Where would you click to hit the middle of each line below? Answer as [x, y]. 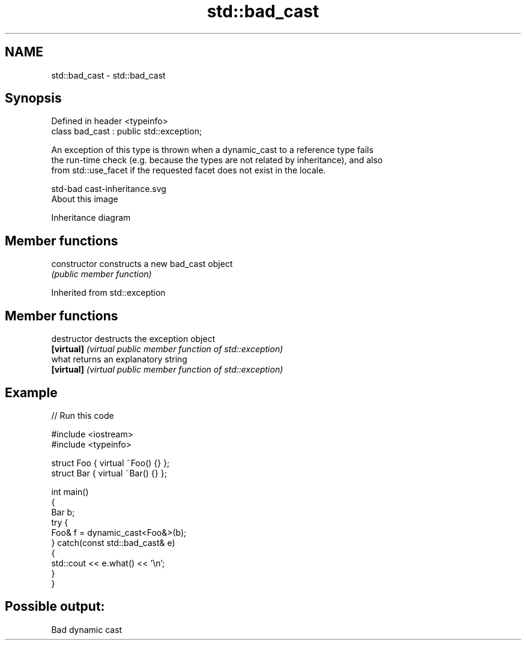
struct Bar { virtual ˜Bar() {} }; [109, 473]
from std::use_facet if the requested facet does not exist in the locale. [189, 170]
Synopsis [33, 98]
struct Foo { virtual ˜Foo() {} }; [110, 463]
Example [31, 392]
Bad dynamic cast [87, 629]
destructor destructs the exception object [133, 339]
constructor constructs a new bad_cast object [142, 264]
